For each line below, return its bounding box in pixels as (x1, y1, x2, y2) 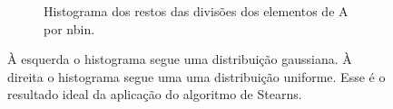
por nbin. (44, 19, 95, 38)
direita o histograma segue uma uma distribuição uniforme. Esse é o (7, 67, 386, 86)
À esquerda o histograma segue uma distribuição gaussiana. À (7, 50, 352, 68)
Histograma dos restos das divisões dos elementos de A (44, 2, 349, 20)
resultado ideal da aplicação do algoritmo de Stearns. (7, 85, 302, 104)
